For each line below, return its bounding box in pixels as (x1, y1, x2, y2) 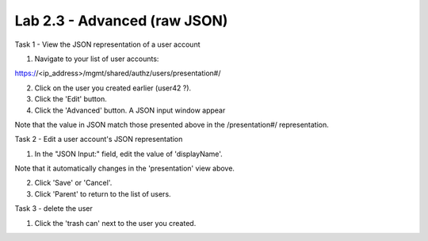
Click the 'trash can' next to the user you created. (34, 218, 197, 228)
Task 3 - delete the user (14, 204, 93, 213)
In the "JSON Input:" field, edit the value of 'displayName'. (34, 149, 224, 159)
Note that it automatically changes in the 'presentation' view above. (14, 163, 235, 174)
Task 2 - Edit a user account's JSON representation (14, 135, 183, 144)
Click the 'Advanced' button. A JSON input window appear (34, 105, 226, 115)
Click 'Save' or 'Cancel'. (34, 178, 113, 188)
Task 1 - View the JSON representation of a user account (14, 40, 201, 49)
